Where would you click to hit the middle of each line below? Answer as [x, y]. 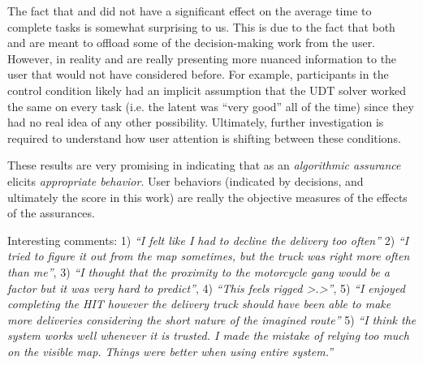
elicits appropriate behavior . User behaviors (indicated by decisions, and [186, 180]
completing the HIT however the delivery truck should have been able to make [199, 304]
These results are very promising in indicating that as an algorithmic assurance [204, 165]
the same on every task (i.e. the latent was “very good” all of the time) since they [211, 106]
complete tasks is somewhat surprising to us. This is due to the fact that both [201, 26]
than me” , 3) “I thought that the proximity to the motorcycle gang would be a [199, 271]
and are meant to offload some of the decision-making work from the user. [192, 43]
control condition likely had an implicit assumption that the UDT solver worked [207, 90]
